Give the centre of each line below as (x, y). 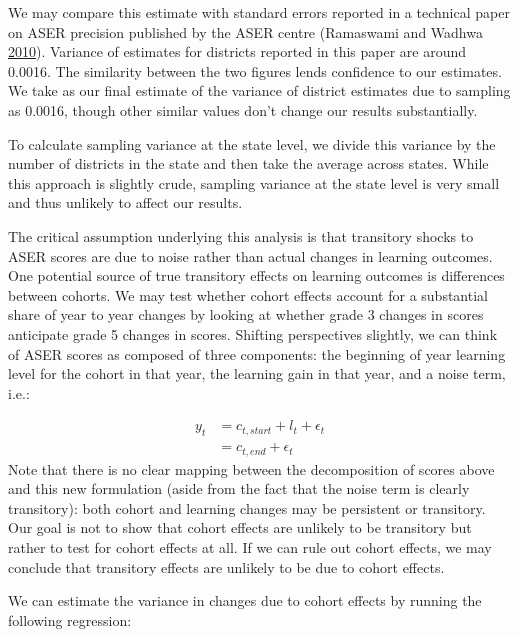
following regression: (70, 619)
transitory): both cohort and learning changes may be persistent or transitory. (247, 507)
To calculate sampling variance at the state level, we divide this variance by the (252, 143)
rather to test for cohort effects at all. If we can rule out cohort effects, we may (250, 546)
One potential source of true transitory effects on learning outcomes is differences (256, 275)
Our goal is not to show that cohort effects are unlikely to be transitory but (240, 527)
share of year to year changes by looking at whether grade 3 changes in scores (246, 314)
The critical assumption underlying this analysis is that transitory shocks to (241, 235)
